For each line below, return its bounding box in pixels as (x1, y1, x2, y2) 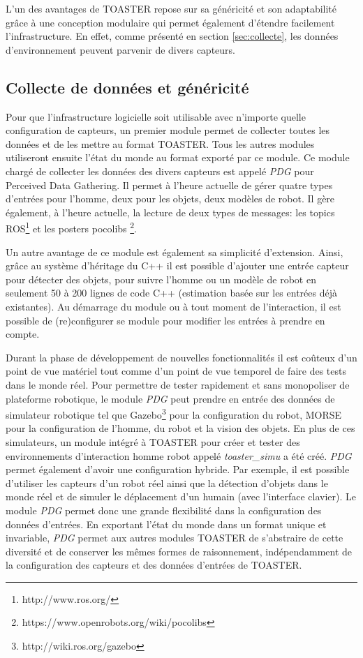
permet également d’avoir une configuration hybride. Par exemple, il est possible (6, 462, 350, 477)
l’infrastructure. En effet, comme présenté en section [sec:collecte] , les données (6, 29, 339, 43)
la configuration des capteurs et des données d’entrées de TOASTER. (6, 558, 302, 572)
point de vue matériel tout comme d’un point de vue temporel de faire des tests (6, 364, 346, 378)
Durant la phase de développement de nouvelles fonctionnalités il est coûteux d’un (6, 350, 357, 364)
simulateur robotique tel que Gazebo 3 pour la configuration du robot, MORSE (6, 405, 342, 421)
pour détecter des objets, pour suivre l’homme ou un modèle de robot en (6, 271, 316, 286)
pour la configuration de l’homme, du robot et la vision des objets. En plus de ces (6, 421, 355, 435)
